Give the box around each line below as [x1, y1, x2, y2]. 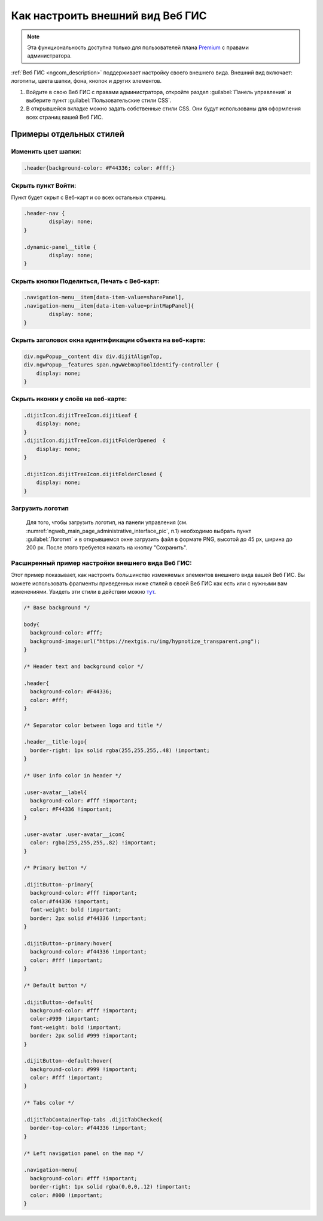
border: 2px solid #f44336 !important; [30, 915, 147, 922]
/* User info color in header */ [23, 772, 122, 779]
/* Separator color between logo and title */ [23, 721, 163, 729]
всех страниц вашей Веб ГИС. [26, 113, 103, 121]
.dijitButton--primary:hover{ [23, 940, 112, 947]
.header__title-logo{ [23, 738, 87, 745]
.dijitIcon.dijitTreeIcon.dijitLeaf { [23, 412, 138, 419]
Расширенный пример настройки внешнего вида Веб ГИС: [11, 559, 193, 567]
